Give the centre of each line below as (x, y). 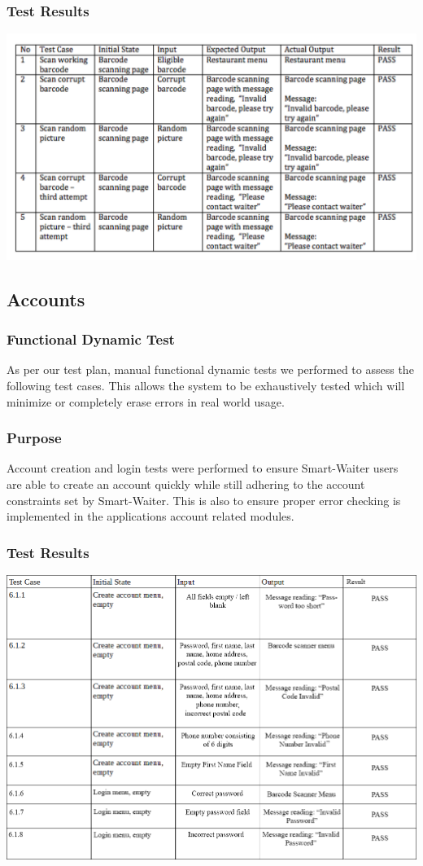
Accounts (46, 299)
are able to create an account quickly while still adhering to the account (186, 484)
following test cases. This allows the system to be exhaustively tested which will (206, 385)
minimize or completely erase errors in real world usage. (146, 401)
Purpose (34, 438)
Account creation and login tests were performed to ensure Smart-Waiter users (203, 468)
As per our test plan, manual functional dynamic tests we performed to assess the (210, 369)
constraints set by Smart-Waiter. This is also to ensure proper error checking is (204, 500)
